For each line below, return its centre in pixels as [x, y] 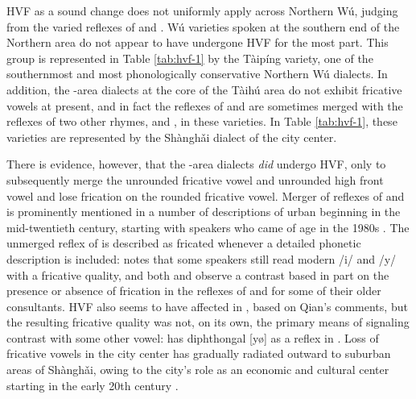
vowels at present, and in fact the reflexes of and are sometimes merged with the [205, 105]
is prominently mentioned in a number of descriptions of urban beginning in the [204, 212]
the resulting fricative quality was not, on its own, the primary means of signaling [208, 322]
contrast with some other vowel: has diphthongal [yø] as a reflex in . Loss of [193, 337]
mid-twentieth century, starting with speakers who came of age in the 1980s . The [208, 227]
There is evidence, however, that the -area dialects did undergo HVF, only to [196, 164]
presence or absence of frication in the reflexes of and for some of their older [194, 291]
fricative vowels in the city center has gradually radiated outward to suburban [199, 353]
